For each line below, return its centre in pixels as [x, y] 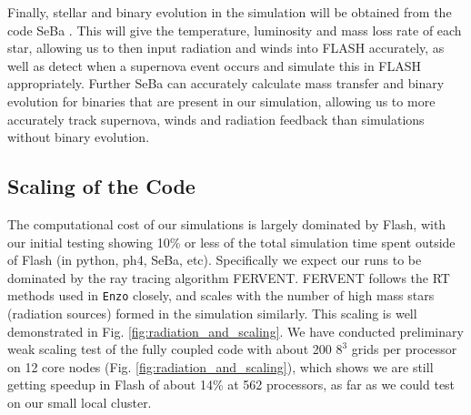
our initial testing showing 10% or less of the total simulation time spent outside [231, 242]
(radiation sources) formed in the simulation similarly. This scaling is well [212, 313]
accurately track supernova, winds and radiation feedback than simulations [216, 119]
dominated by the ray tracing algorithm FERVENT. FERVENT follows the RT [229, 277]
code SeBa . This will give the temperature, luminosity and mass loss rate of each [235, 30]
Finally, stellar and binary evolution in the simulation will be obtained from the [230, 12]
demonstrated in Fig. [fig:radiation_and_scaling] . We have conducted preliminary [235, 331]
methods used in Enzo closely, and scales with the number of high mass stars [221, 295]
